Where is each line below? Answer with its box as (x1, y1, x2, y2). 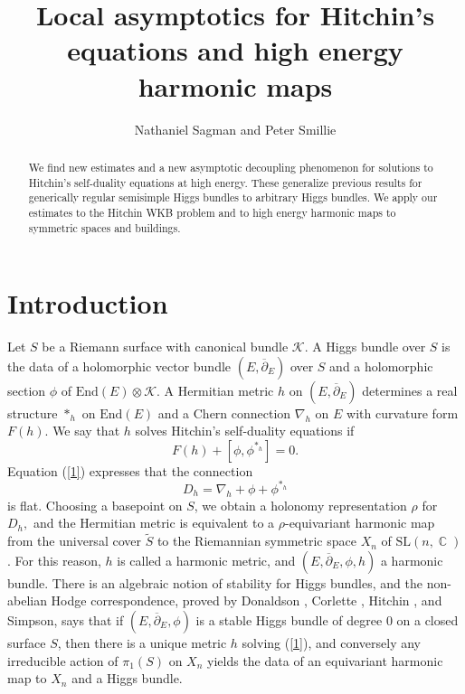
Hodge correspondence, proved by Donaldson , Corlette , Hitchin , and (51, 591, 442, 610)
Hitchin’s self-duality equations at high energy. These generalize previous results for (28, 174, 422, 190)
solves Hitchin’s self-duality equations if (135, 421, 355, 440)
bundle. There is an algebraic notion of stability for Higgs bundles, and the (7, 573, 422, 592)
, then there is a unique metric (57, 633, 227, 652)
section (7, 380, 46, 399)
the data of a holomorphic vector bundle (7, 356, 232, 375)
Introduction (7, 285, 168, 322)
